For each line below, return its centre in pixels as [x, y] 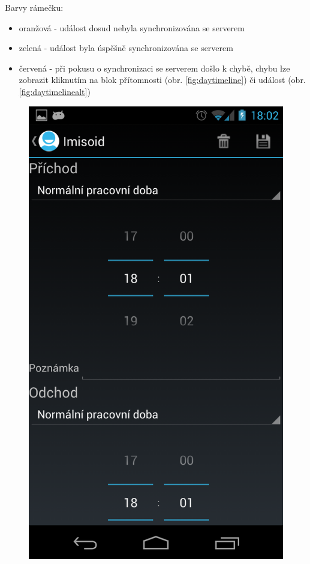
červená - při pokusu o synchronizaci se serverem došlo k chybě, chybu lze [154, 68]
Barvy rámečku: [34, 7]
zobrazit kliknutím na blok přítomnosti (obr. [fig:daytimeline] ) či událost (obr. [162, 80]
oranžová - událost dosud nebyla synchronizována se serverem [132, 27]
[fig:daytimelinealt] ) [55, 91]
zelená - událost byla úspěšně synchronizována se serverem [126, 48]
